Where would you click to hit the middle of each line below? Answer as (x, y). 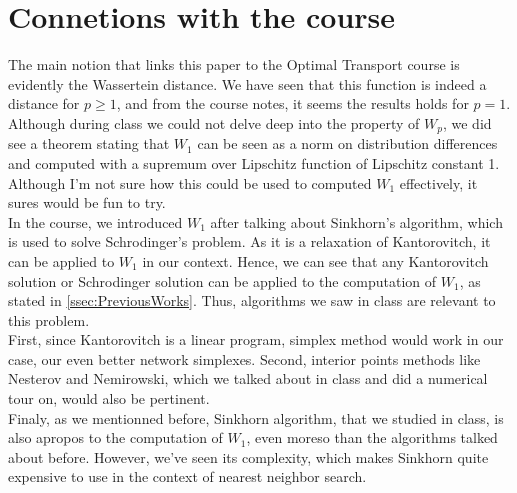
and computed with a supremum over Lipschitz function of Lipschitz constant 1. (254, 162)
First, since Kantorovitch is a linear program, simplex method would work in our (256, 339)
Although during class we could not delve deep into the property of (214, 122)
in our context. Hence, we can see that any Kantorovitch (315, 260)
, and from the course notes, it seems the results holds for (292, 103)
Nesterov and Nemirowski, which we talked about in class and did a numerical (248, 378)
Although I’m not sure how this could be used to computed (190, 182)
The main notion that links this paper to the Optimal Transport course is (234, 64)
